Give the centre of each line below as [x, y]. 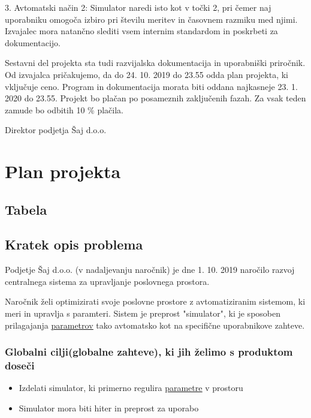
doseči [20, 366]
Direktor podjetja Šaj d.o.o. [56, 130]
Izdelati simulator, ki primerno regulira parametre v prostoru [131, 388]
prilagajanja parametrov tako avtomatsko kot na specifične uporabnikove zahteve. [155, 325]
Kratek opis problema [74, 244]
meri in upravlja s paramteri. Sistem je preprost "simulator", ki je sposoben [143, 313]
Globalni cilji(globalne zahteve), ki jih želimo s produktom [149, 352]
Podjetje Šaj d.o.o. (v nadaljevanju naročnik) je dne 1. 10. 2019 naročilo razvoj [150, 270]
